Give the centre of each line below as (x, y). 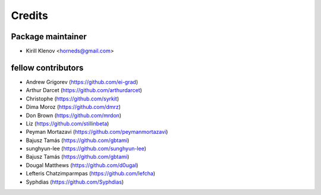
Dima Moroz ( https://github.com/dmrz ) (73, 107)
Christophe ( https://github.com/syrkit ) (73, 99)
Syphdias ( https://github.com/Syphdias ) (75, 182)
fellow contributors (47, 67)
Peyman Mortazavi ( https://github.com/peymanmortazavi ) (97, 132)
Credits (30, 15)
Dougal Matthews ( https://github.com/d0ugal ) (82, 165)
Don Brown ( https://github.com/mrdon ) (74, 115)
